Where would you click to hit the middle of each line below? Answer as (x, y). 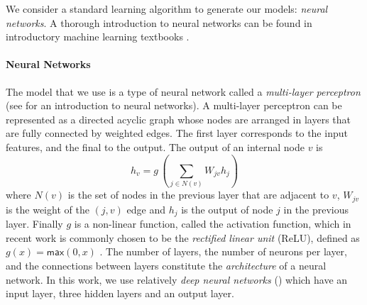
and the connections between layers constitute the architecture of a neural (166, 266)
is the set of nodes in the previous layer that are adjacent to (198, 195)
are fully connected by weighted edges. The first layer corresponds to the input (177, 133)
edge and (146, 209)
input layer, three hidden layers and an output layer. (120, 293)
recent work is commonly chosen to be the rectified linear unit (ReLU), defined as (183, 237)
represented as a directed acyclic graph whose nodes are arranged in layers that (178, 119)
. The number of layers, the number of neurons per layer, (223, 251)
